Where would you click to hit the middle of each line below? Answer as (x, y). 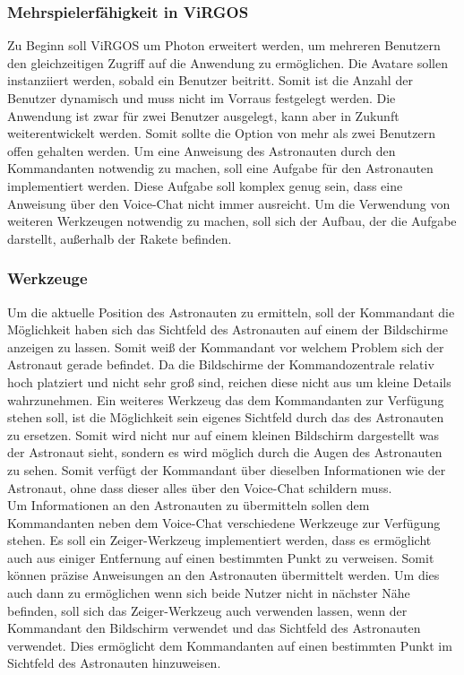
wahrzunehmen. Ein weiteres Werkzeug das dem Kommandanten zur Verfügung (226, 399)
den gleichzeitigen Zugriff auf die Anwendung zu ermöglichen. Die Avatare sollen (228, 62)
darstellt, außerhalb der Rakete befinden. (120, 238)
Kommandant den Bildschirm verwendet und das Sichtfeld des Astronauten (214, 628)
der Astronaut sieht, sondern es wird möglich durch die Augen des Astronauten (225, 452)
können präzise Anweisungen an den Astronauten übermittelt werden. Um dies (223, 575)
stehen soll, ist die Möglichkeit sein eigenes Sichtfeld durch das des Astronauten (226, 417)
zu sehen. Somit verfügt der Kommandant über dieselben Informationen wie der (227, 469)
